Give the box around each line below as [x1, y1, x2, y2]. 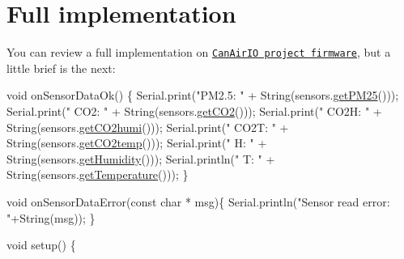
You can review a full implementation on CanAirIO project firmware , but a [6, 44, 391, 61]
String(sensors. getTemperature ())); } [6, 166, 189, 183]
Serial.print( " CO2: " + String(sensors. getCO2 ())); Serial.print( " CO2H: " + [6, 102, 382, 119]
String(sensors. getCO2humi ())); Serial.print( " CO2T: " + [6, 118, 289, 135]
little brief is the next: [6, 59, 116, 76]
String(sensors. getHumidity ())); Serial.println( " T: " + [6, 150, 275, 167]
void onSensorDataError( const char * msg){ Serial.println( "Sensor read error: [6, 193, 390, 210]
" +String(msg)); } [6, 209, 96, 226]
